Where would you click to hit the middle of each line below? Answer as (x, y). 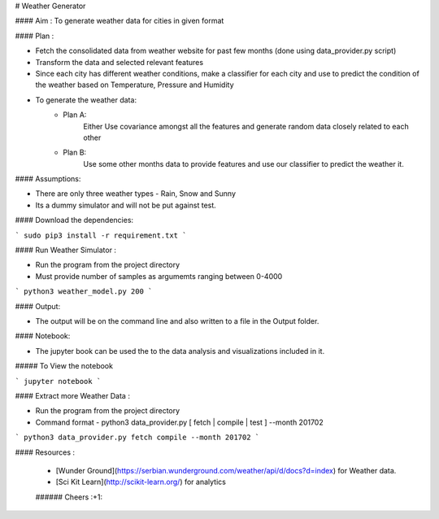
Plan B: (75, 153)
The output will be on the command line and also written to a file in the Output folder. (177, 321)
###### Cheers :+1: (69, 497)
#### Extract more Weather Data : (72, 395)
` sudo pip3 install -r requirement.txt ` (101, 235)
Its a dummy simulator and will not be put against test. (126, 205)
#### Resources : (45, 452)
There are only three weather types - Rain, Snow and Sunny (135, 194)
